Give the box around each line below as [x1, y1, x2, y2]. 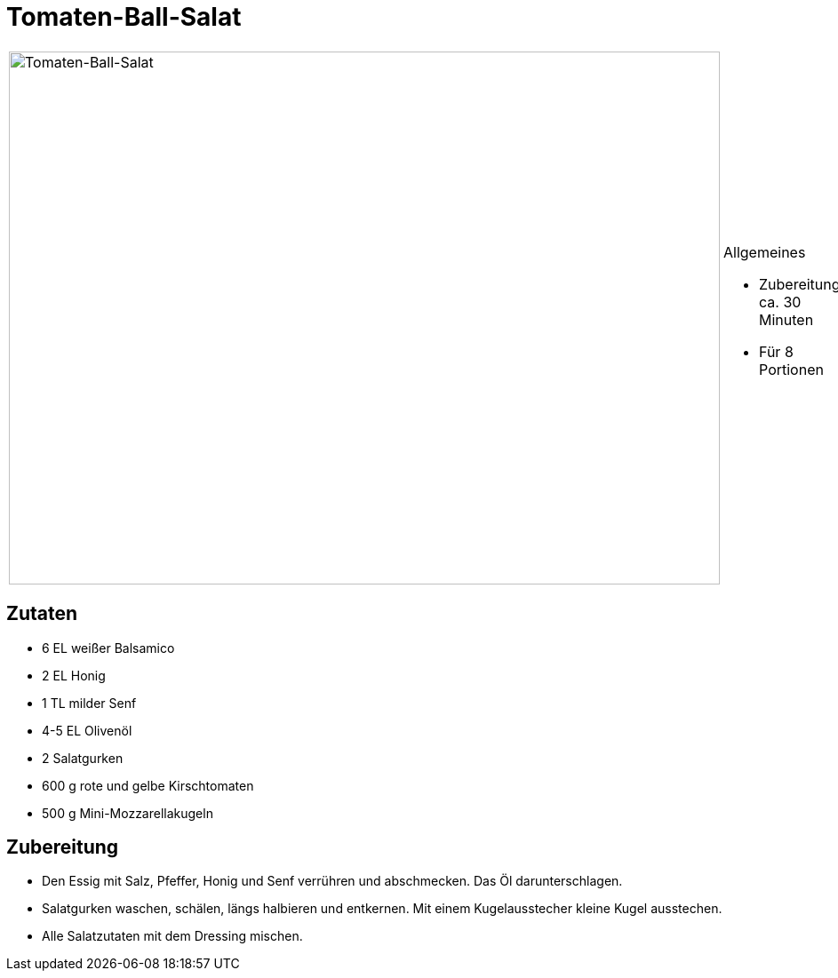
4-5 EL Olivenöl [42, 722, 132, 738]
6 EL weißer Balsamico [42, 640, 175, 656]
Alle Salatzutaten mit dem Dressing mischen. [42, 928, 303, 944]
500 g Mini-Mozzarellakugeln [42, 805, 213, 821]
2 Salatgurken [42, 750, 124, 766]
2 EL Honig [42, 667, 106, 683]
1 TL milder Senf [42, 695, 137, 711]
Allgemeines [723, 243, 806, 261]
